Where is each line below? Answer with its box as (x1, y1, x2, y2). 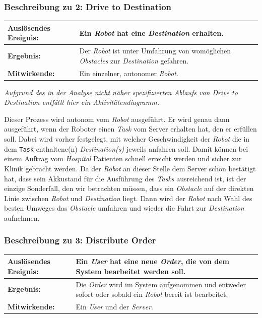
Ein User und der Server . (76, 301, 153, 312)
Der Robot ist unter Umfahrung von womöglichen (79, 45, 231, 56)
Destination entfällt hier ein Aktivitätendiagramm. (4, 97, 159, 107)
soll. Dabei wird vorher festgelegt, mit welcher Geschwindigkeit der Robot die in (4, 134, 250, 144)
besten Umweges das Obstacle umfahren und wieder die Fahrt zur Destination (4, 203, 244, 213)
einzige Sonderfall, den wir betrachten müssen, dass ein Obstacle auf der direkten (4, 183, 254, 194)
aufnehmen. (4, 212, 40, 223)
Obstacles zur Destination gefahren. (79, 55, 189, 66)
